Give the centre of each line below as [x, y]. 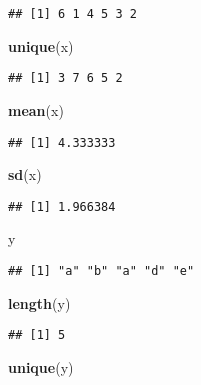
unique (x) [41, 45]
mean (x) [36, 109]
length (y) [39, 302]
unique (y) [41, 366]
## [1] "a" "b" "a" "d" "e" [101, 271]
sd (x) [25, 174]
